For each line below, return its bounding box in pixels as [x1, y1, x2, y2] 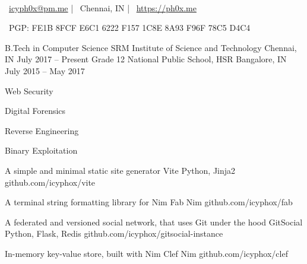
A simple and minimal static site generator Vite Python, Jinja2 [5, 164, 236, 176]
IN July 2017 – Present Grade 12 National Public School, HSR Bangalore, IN [5, 53, 287, 65]
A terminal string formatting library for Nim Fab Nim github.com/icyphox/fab [5, 196, 293, 208]
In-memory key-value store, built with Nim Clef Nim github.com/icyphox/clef [5, 247, 288, 259]
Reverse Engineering [5, 124, 79, 136]
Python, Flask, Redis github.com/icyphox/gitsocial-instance [5, 227, 223, 240]
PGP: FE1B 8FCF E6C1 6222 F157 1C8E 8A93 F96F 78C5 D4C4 [8, 21, 251, 34]
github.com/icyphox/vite [5, 176, 96, 188]
